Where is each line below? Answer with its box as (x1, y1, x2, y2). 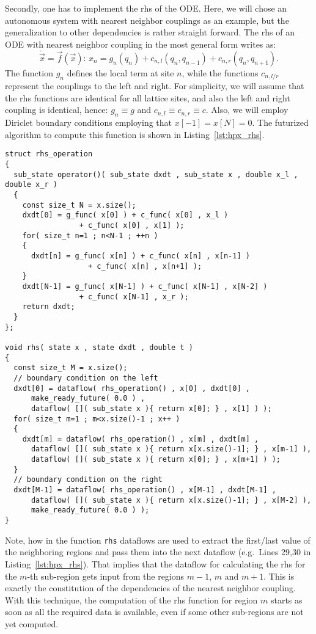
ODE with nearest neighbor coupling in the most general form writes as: (5, 37, 276, 50)
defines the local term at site (67, 66, 174, 79)
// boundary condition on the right (13, 475, 163, 484)
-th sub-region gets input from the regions (27, 569, 185, 582)
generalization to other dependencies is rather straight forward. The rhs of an (5, 26, 295, 38)
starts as (270, 593, 303, 606)
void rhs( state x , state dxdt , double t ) (5, 343, 193, 352)
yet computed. (5, 617, 59, 630)
